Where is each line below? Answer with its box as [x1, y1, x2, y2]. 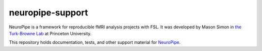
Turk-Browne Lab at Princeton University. [9, 30, 92, 36]
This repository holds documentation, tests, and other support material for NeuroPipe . [9, 39, 181, 45]
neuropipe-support [9, 7, 88, 18]
